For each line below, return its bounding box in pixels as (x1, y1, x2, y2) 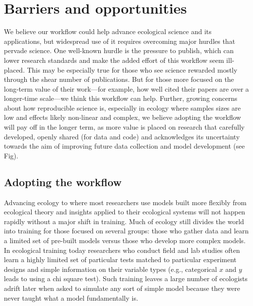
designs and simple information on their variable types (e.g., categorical (4, 264, 217, 274)
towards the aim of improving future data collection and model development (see (4, 141, 245, 151)
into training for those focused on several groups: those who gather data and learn (4, 226, 249, 236)
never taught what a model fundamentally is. (4, 292, 138, 303)
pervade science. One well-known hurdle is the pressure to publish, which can (4, 45, 234, 56)
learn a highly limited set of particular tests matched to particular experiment (4, 254, 237, 265)
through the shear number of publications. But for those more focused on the (4, 74, 234, 84)
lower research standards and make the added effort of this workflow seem (4, 55, 224, 65)
